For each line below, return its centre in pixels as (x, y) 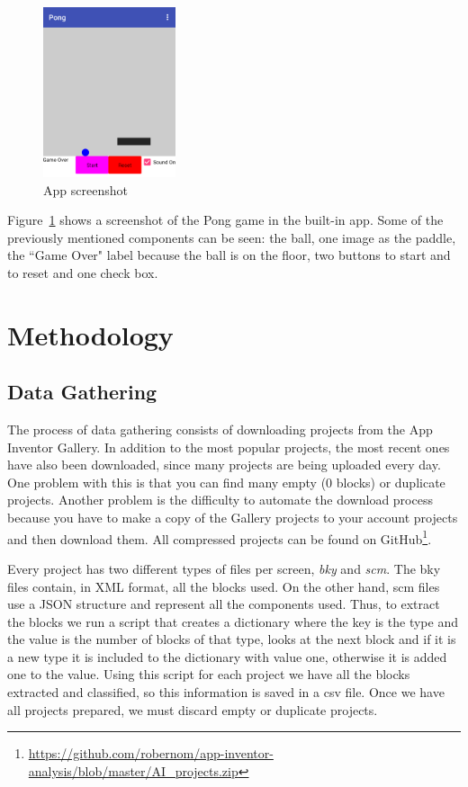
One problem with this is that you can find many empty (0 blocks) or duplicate (226, 482)
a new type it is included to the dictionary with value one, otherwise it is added (227, 656)
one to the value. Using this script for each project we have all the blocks (209, 674)
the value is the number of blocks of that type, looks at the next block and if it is (232, 639)
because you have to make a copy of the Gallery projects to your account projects (233, 518)
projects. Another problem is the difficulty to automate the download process (220, 500)
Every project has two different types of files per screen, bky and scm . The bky (224, 568)
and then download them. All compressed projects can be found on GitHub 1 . (220, 537)
